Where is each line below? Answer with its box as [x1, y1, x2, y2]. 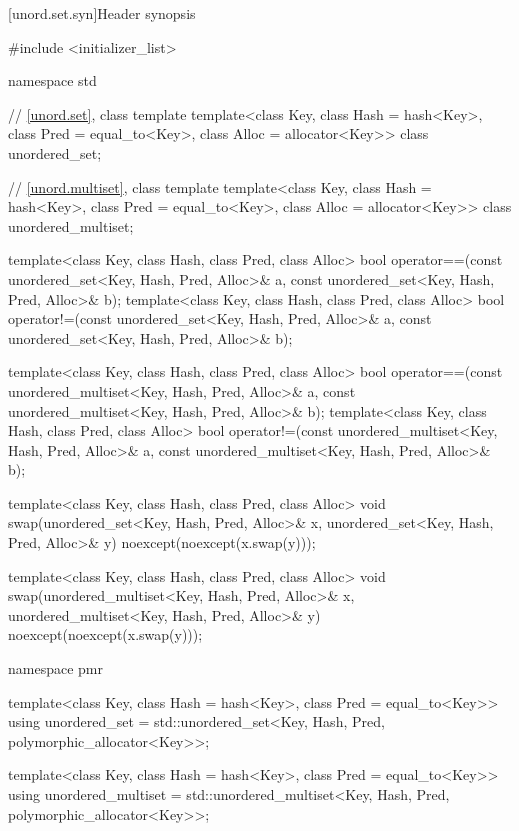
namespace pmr [8, 658, 103, 679]
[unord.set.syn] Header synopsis [8, 3, 196, 23]
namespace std [8, 70, 97, 91]
